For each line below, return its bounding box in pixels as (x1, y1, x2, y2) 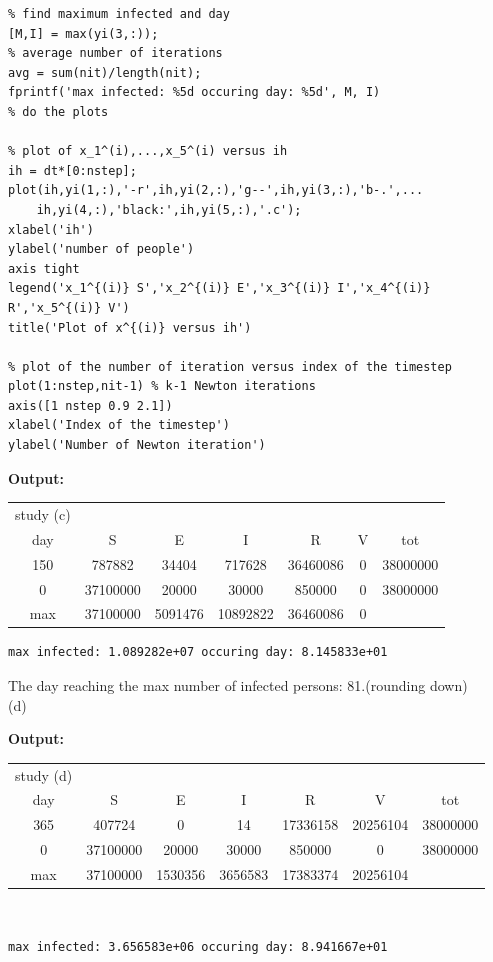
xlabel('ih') (8, 222, 94, 237)
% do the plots (8, 104, 109, 119)
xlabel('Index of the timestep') (8, 418, 230, 433)
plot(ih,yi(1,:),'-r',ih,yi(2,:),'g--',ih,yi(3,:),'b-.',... (8, 183, 424, 198)
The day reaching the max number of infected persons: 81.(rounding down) (8, 675, 468, 696)
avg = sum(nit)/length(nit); (8, 65, 202, 80)
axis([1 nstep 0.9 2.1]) (8, 398, 173, 413)
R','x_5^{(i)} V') (8, 300, 130, 315)
